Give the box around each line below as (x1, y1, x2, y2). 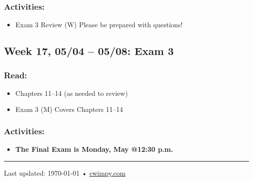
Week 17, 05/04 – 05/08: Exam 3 (4, 43, 174, 58)
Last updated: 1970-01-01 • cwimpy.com (4, 167, 126, 178)
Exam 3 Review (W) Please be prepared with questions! (15, 19, 183, 30)
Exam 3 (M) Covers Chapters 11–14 (15, 104, 123, 114)
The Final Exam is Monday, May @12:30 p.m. (15, 144, 173, 154)
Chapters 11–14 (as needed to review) (15, 88, 128, 98)
